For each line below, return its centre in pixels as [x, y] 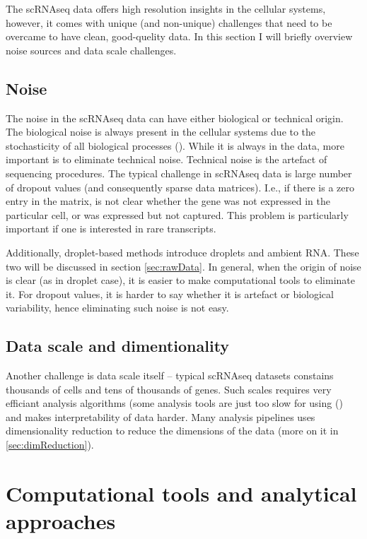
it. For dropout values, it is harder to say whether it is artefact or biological [170, 294]
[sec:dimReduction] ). [50, 445]
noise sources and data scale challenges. [91, 50]
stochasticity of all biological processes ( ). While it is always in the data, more [175, 145]
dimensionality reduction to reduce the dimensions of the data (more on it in [172, 431]
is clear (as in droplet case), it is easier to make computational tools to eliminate [181, 280]
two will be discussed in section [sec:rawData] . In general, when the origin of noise [183, 266]
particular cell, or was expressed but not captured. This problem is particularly [177, 214]
